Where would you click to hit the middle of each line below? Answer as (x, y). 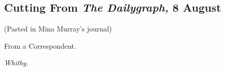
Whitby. (16, 63)
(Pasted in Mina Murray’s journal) (58, 28)
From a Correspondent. (40, 45)
